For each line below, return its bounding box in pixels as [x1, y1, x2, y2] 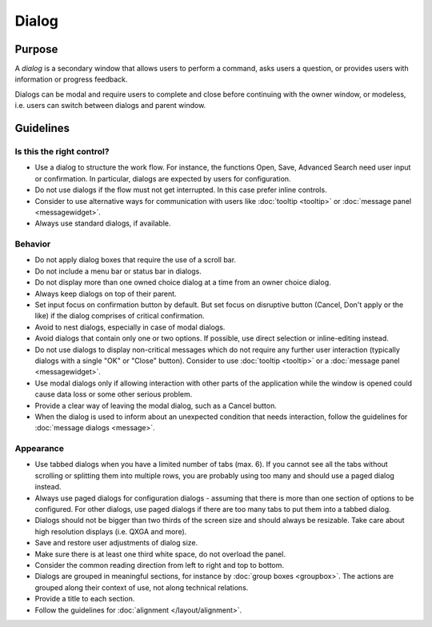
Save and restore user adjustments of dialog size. [34, 538, 198, 548]
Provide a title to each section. [34, 594, 135, 604]
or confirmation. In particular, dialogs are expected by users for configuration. [34, 174, 291, 183]
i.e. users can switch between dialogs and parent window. [14, 101, 206, 110]
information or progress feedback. [14, 74, 128, 84]
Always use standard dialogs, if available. [34, 218, 171, 228]
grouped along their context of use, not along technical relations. [34, 582, 249, 592]
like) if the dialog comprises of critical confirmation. [34, 311, 205, 321]
